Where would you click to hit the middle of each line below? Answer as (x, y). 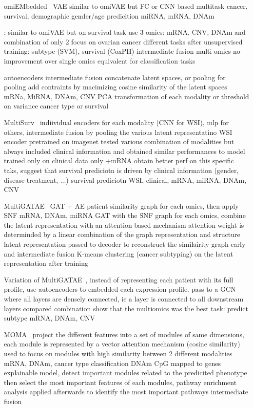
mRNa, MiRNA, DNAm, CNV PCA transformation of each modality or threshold (126, 96)
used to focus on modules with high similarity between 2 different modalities (118, 353)
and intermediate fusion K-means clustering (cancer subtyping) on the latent (118, 253)
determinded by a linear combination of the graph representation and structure (122, 234)
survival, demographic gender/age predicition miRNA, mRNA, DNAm (109, 15)
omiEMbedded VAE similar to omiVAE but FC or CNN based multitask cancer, (126, 6)
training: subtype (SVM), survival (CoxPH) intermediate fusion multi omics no (122, 51)
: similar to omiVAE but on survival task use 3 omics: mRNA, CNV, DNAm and (125, 32)
